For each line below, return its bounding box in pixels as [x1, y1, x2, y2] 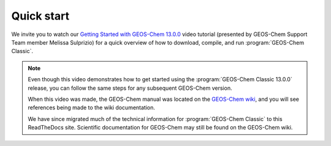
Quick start [11, 9, 70, 23]
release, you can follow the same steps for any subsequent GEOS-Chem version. [28, 84, 232, 92]
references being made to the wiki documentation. [28, 104, 156, 111]
